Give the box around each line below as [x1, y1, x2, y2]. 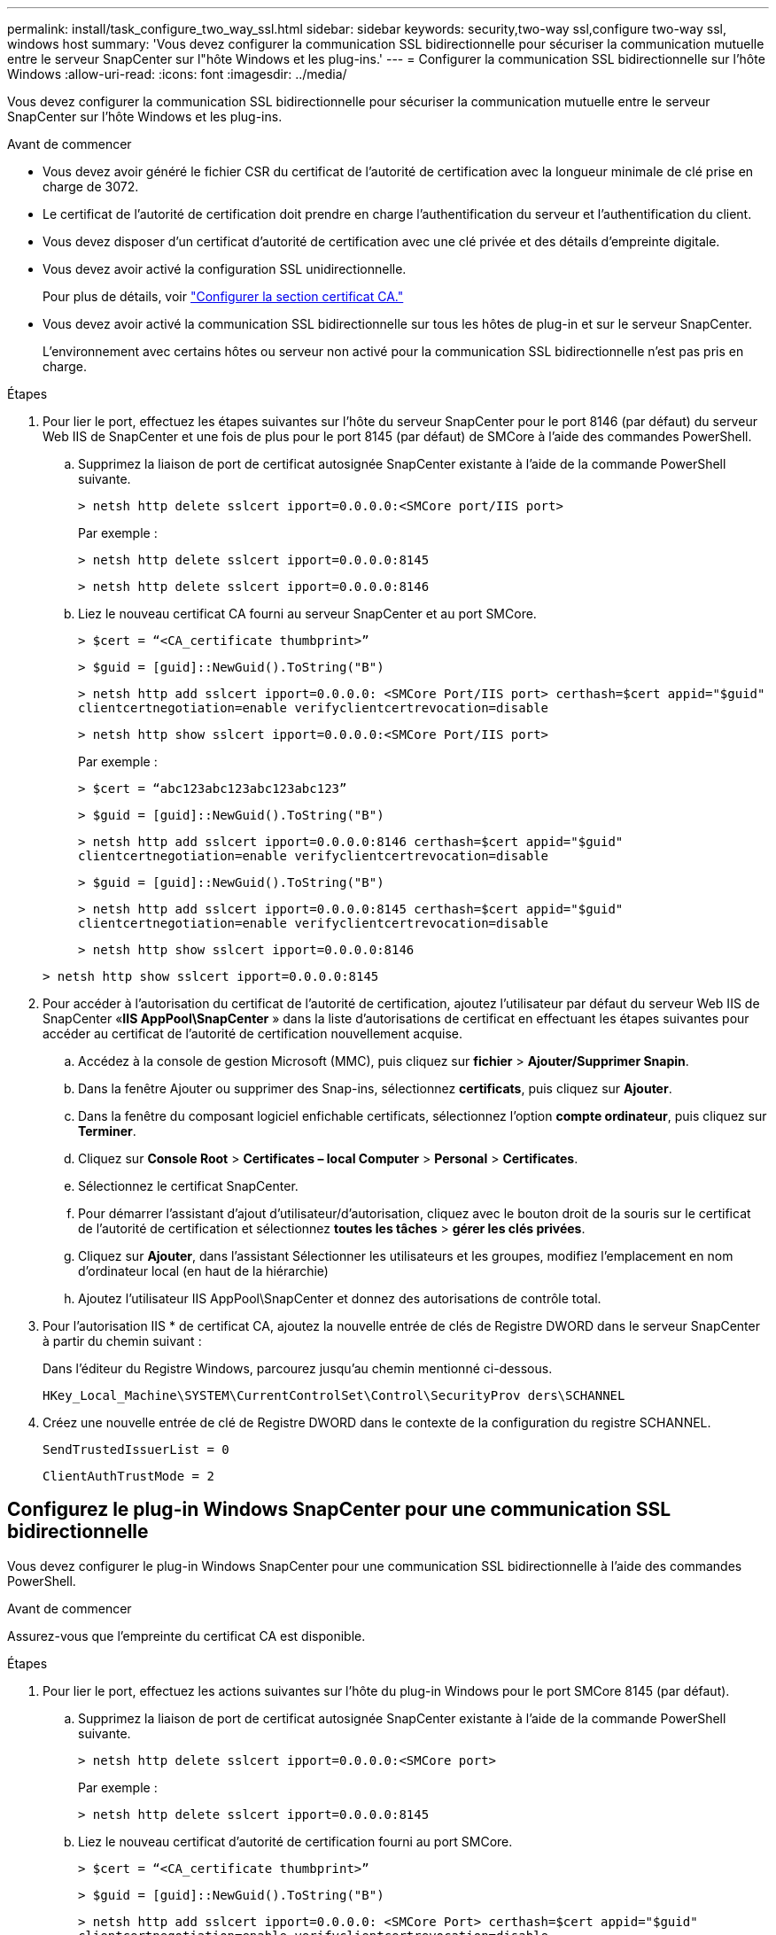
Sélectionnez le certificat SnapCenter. [78, 1178, 299, 1193]
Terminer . [78, 1123, 136, 1138]
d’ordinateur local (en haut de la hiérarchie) [78, 1263, 329, 1278]
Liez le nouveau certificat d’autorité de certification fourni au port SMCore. [78, 1833, 513, 1849]
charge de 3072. [43, 179, 139, 194]
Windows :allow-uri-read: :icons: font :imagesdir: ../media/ [7, 66, 347, 82]
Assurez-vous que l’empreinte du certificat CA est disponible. [7, 1628, 366, 1644]
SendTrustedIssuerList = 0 [43, 1442, 229, 1457]
